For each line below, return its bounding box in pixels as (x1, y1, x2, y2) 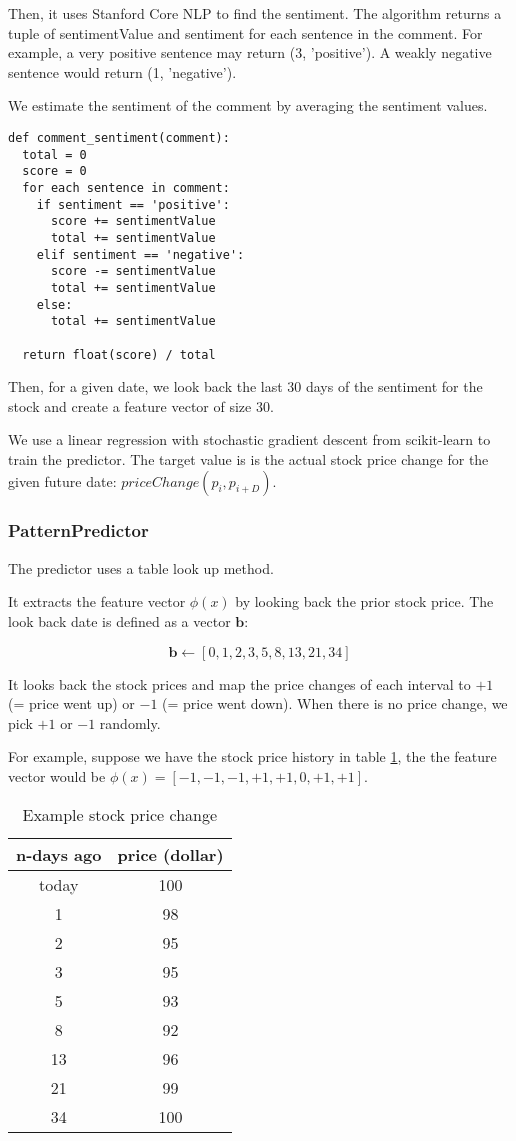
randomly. (99, 712, 161, 733)
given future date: (8, 470, 117, 491)
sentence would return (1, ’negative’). (8, 61, 237, 82)
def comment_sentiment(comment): (8, 130, 230, 145)
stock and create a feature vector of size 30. (8, 395, 274, 416)
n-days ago (16, 842, 102, 866)
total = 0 (22, 147, 87, 162)
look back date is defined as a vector (8, 610, 231, 631)
